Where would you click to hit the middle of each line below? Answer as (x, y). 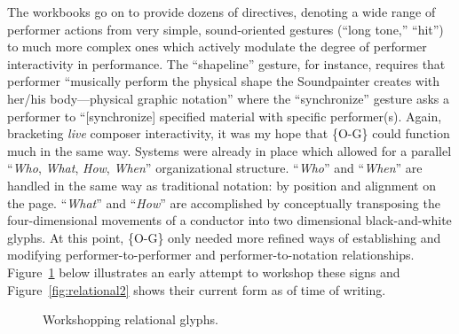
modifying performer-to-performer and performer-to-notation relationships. (211, 255)
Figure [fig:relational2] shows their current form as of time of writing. (197, 289)
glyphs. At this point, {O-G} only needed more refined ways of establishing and (224, 237)
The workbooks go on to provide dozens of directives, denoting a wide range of (222, 12)
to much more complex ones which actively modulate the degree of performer (217, 47)
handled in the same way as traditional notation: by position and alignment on (222, 185)
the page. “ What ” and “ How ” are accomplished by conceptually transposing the (224, 202)
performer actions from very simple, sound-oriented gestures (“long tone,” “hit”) (226, 29)
